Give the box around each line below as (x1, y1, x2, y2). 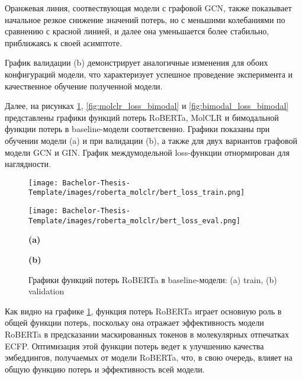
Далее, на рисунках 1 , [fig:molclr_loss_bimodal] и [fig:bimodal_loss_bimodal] (5, 99, 289, 112)
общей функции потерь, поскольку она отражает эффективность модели (5, 316, 264, 329)
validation (28, 285, 65, 297)
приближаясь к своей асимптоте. (5, 36, 122, 49)
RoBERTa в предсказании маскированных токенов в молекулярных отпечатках (5, 327, 290, 340)
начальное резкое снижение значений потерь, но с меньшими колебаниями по (5, 13, 285, 25)
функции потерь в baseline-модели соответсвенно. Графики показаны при (5, 123, 270, 135)
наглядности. (5, 158, 51, 170)
